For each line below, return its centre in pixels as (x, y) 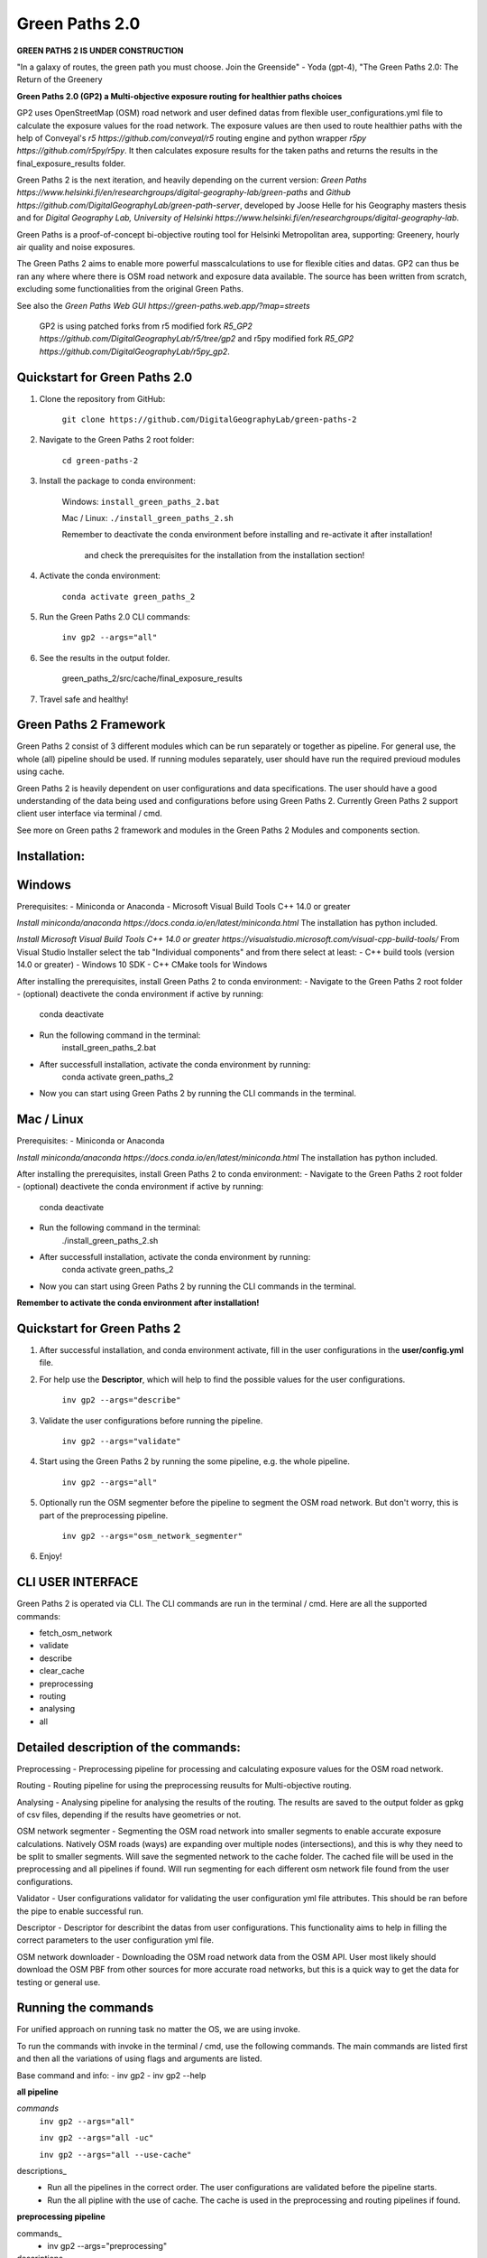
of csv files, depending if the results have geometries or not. (129, 1815)
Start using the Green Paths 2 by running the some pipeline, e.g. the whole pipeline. (195, 1461)
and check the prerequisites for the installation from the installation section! (225, 555)
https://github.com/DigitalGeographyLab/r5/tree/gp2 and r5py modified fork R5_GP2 (197, 339)
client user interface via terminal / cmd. (89, 814)
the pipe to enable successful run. (80, 1911)
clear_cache (62, 1671)
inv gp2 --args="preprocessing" (107, 2245)
